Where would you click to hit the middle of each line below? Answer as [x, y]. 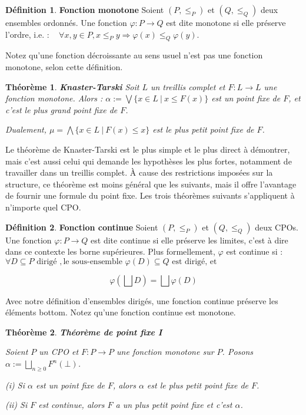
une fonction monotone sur [165, 352]
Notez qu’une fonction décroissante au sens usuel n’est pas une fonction [134, 55]
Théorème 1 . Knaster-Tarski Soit [72, 86]
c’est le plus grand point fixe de [61, 109]
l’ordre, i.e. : [27, 34]
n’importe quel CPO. [43, 207]
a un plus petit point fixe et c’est [174, 405]
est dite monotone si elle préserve [226, 22]
